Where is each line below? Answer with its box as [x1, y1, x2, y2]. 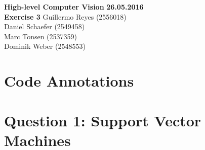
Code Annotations [4, 70, 134, 91]
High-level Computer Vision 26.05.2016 [4, 2, 144, 12]
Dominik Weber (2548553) [4, 41, 86, 51]
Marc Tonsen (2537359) [4, 31, 77, 41]
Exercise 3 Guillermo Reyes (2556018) [4, 11, 127, 22]
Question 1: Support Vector [4, 110, 201, 130]
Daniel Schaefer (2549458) [4, 21, 85, 32]
